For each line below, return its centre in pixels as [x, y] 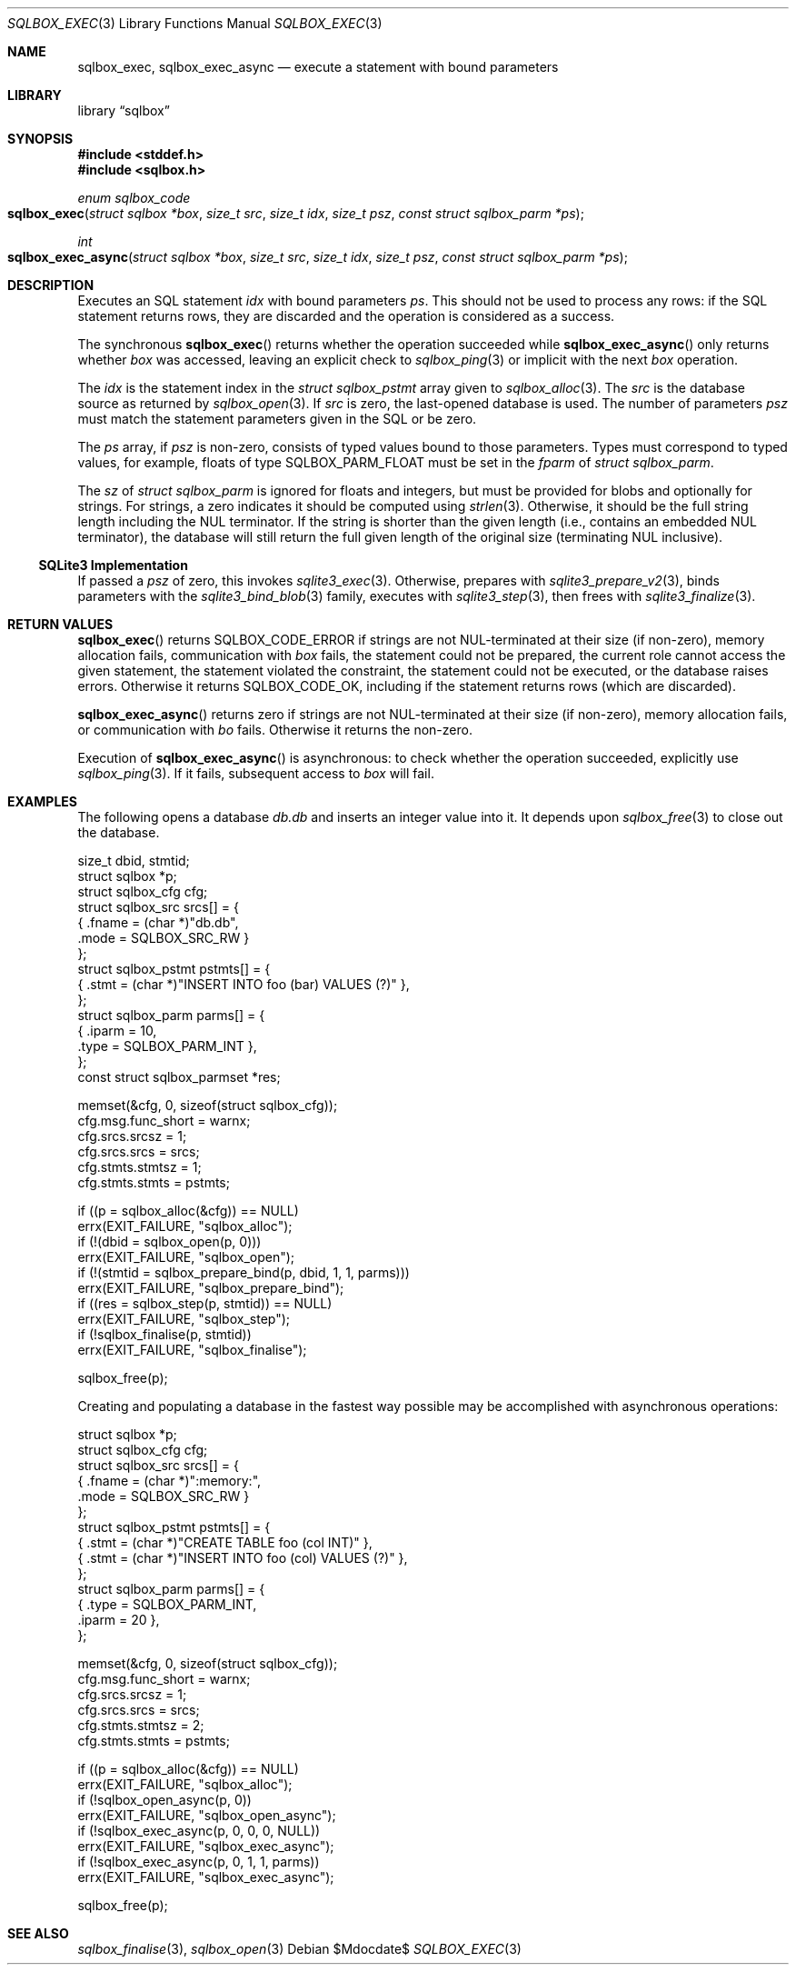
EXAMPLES [42, 801]
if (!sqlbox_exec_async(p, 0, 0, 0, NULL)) [199, 1831]
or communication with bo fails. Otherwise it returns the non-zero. [275, 730]
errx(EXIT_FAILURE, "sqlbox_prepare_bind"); [211, 1288]
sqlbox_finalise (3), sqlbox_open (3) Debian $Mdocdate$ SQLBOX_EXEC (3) [299, 1949]
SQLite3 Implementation [113, 565]
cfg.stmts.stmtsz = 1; [139, 1167]
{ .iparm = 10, [117, 1031]
